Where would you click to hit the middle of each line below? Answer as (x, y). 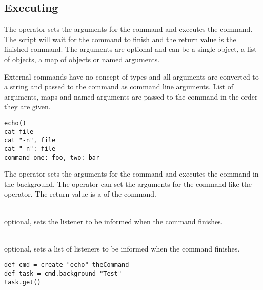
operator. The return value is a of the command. (80, 194)
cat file (19, 132)
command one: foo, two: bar (52, 157)
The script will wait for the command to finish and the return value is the (120, 39)
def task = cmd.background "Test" (63, 274)
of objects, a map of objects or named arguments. (82, 59)
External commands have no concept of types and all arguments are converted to (131, 76)
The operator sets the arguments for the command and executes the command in (131, 174)
